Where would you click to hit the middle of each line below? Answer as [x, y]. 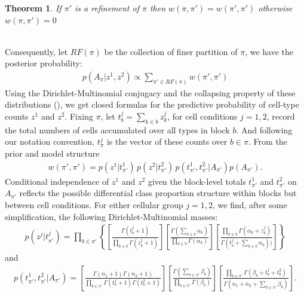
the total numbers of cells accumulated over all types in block [117, 129]
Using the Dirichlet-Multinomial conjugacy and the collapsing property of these [150, 92]
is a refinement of [107, 8]
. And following [264, 129]
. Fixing [79, 116]
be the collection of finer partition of [171, 51]
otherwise [275, 8]
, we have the [269, 51]
